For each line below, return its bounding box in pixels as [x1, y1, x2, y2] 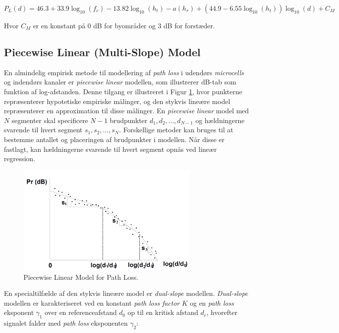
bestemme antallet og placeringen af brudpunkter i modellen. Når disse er [4, 134, 225, 144]
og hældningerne [195, 115, 245, 125]
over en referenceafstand [44, 307, 117, 317]
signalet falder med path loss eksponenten [4, 318, 128, 328]
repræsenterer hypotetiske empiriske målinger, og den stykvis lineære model [4, 96, 231, 106]
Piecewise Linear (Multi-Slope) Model [4, 44, 201, 59]
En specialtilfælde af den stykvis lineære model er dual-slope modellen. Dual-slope [4, 288, 248, 298]
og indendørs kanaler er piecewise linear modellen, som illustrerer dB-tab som [4, 77, 236, 87]
